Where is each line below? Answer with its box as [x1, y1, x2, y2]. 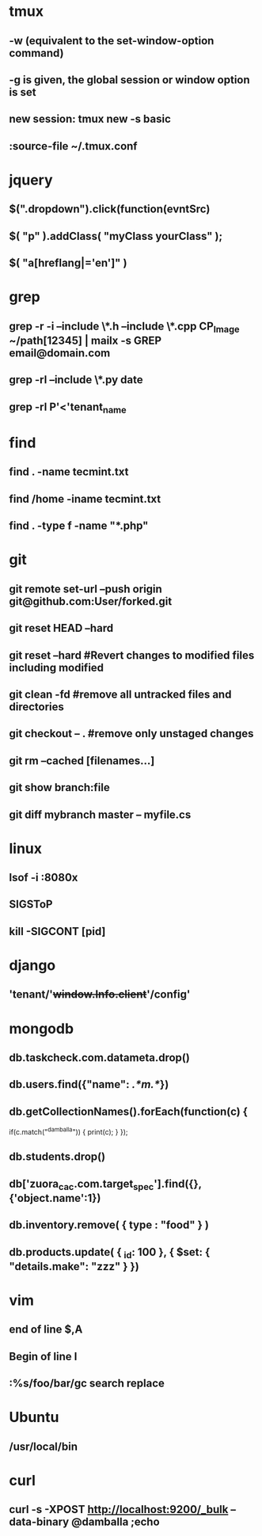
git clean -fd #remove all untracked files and [9, 687, 232, 701]
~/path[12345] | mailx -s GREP [9, 333, 161, 347]
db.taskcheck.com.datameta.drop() [9, 1051, 191, 1065]
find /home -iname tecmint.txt [9, 492, 161, 505]
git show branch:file [9, 781, 110, 794]
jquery [9, 171, 54, 188]
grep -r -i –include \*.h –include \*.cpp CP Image [9, 319, 240, 335]
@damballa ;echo [70, 1515, 161, 1529]
